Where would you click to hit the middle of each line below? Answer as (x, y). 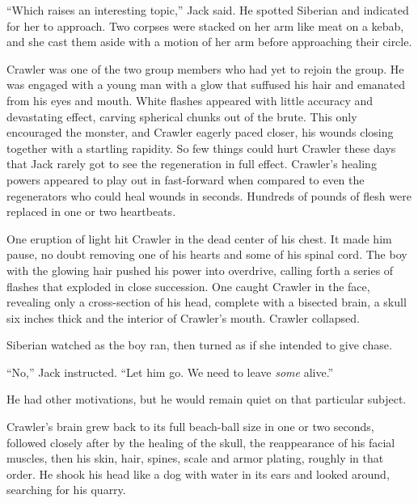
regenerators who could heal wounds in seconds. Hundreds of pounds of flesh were (209, 195)
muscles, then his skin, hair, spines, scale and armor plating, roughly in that (195, 458)
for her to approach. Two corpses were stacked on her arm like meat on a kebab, (205, 25)
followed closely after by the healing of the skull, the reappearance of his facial (201, 442)
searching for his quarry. (66, 490)
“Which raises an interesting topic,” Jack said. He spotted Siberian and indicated (208, 10)
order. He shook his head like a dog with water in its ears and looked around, (198, 473)
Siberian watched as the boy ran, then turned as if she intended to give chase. (199, 345)
